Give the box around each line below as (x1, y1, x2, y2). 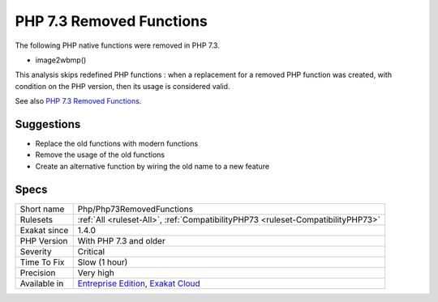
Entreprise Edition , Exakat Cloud (77, 278, 200, 289)
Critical (77, 245, 105, 257)
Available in (19, 278, 64, 289)
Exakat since (19, 224, 69, 236)
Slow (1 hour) (77, 256, 128, 267)
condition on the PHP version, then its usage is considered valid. (15, 81, 230, 91)
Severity (19, 245, 52, 257)
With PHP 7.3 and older (77, 235, 165, 246)
